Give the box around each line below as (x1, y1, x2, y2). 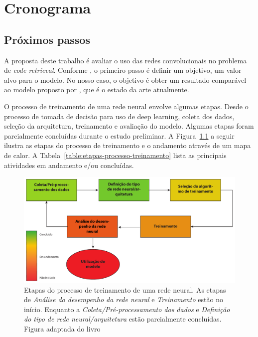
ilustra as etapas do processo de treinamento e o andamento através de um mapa (4, 140, 251, 151)
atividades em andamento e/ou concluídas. (4, 160, 134, 170)
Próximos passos (4, 31, 90, 47)
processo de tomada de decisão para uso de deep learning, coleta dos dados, (4, 111, 235, 121)
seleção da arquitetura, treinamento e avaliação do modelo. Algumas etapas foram (4, 121, 254, 131)
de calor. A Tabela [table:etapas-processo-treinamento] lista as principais (4, 150, 227, 160)
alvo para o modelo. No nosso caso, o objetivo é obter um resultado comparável (4, 74, 247, 85)
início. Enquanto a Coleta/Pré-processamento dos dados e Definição (24, 304, 230, 314)
